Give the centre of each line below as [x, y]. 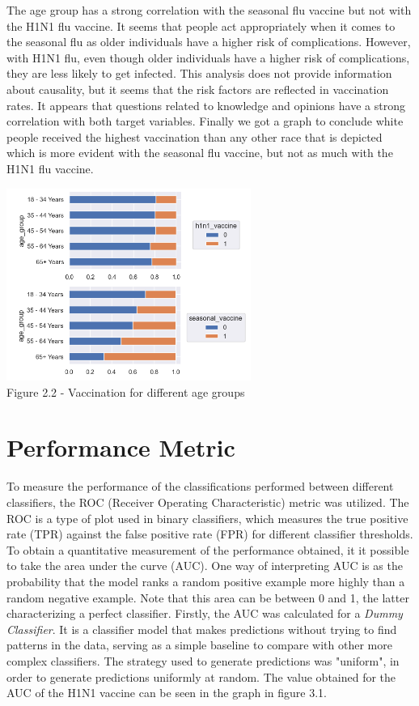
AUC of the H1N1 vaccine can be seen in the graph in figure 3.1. [167, 693]
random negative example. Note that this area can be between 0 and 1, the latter [208, 597]
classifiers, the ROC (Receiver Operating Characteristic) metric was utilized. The [208, 502]
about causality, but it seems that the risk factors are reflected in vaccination [198, 89]
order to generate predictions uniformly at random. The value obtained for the [201, 676]
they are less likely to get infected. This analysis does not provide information [199, 73]
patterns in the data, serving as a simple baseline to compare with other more [199, 645]
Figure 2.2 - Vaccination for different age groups [126, 391]
